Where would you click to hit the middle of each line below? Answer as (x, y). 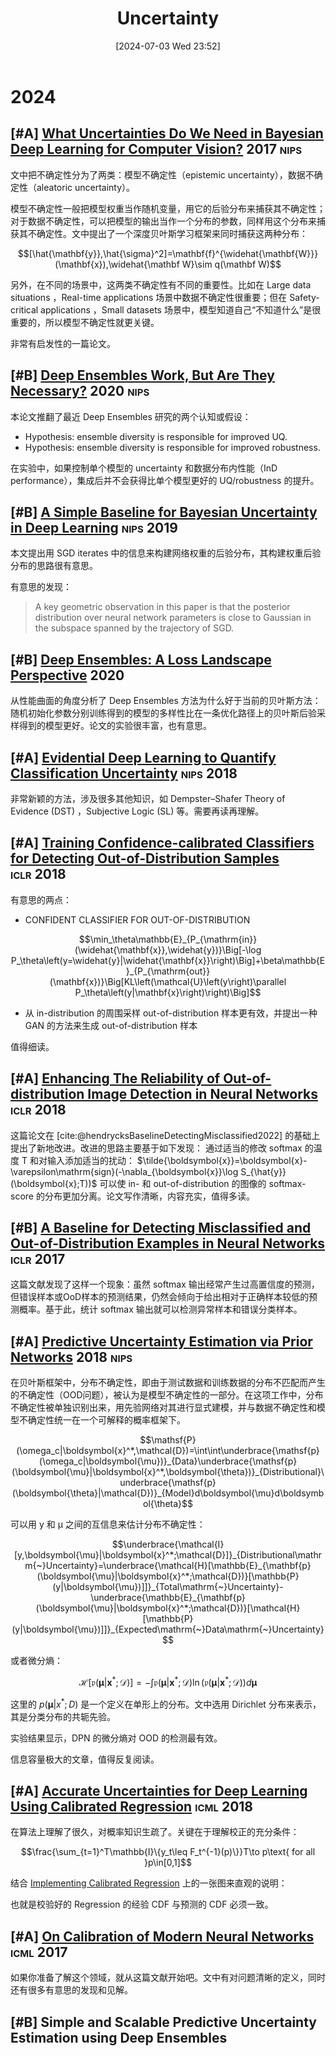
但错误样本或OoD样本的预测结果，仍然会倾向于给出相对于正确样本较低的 (160, 1297)
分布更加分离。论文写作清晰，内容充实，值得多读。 (149, 1196)
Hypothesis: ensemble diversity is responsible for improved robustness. (172, 447)
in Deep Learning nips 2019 (94, 527)
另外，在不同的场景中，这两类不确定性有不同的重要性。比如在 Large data (161, 284)
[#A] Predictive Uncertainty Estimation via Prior (161, 1341)
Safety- (304, 297)
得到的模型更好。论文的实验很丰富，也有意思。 (115, 726)
